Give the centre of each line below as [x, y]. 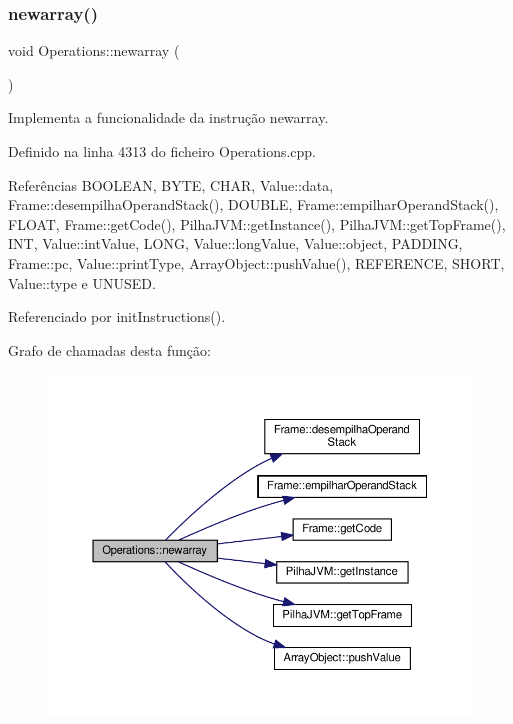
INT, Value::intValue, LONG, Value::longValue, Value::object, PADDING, [235, 243]
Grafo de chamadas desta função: [109, 349]
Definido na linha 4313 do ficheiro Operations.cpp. [162, 151]
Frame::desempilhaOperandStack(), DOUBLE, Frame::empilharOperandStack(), [253, 204]
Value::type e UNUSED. [82, 282]
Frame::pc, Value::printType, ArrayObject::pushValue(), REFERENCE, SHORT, [256, 262]
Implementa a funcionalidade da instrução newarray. [168, 117]
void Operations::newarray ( [94, 50]
